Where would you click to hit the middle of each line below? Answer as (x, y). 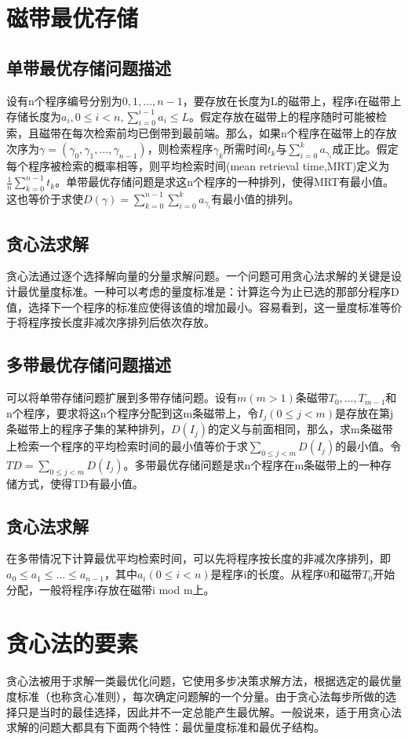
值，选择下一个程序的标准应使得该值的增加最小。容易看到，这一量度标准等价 (204, 306)
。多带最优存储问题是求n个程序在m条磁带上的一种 (252, 464)
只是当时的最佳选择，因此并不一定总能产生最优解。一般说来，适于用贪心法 (209, 711)
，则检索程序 (180, 149)
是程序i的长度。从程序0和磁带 (286, 574)
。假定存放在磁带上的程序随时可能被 (283, 116)
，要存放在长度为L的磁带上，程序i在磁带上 (292, 100)
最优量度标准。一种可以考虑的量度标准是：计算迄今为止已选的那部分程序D (208, 292)
